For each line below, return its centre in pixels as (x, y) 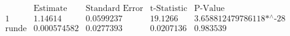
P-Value (209, 9)
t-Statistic (169, 9)
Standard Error (114, 9)
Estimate (50, 9)
